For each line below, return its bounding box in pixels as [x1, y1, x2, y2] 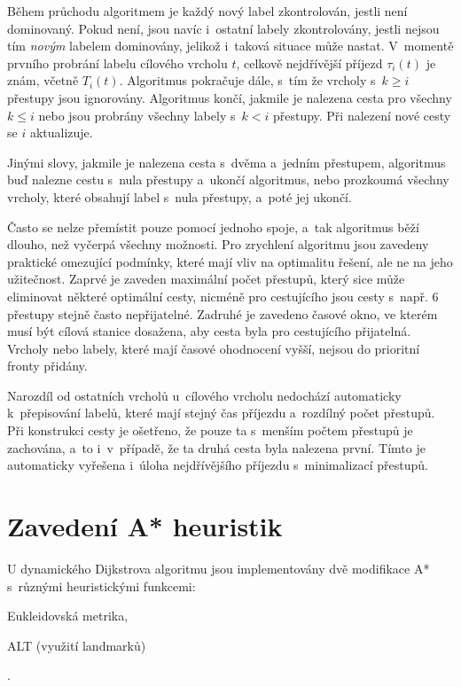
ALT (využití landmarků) [7, 636, 146, 654]
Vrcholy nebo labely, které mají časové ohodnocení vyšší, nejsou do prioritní [7, 339, 420, 357]
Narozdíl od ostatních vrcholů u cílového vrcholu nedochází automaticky [7, 386, 402, 404]
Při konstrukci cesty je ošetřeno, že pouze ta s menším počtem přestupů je [7, 421, 413, 440]
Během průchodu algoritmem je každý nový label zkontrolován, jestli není [7, 2, 408, 20]
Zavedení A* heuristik [7, 508, 283, 544]
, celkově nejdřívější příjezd [236, 53, 383, 72]
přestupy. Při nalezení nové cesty [272, 105, 451, 124]
